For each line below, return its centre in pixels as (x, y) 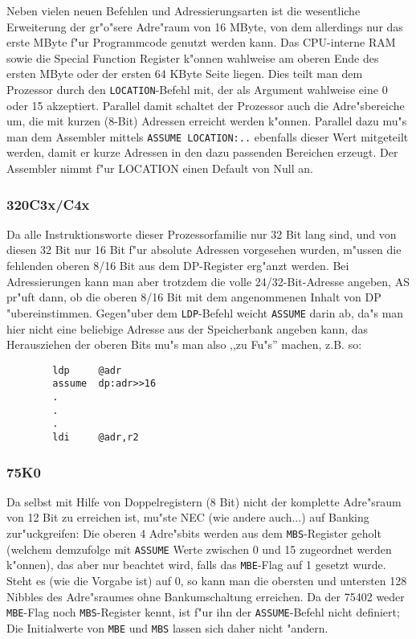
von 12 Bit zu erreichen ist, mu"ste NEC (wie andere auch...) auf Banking (188, 517)
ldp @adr (87, 370)
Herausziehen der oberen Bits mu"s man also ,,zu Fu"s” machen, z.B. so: (184, 344)
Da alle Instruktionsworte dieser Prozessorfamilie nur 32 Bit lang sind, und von (202, 233)
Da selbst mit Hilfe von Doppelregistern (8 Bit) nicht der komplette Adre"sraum (204, 501)
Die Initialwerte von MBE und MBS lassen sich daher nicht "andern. (167, 627)
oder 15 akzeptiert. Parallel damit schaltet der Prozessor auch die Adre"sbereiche (206, 105)
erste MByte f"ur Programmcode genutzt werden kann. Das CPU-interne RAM (201, 42)
